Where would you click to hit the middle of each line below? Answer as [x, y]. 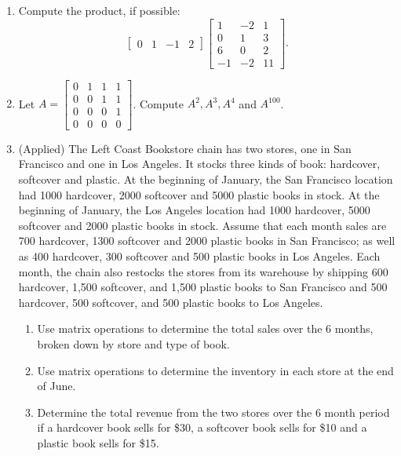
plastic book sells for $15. [98, 442]
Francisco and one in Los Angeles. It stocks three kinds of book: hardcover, [199, 164]
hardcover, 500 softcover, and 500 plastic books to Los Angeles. [171, 302]
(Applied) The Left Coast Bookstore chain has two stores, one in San [185, 148]
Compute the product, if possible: [99, 10]
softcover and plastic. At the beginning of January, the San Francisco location [206, 179]
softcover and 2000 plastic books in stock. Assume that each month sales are [202, 225]
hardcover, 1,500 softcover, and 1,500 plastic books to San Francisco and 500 [203, 287]
